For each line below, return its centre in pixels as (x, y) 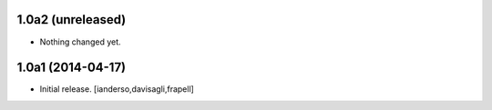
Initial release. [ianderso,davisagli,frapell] (117, 89)
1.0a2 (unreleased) (72, 20)
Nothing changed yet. (81, 42)
